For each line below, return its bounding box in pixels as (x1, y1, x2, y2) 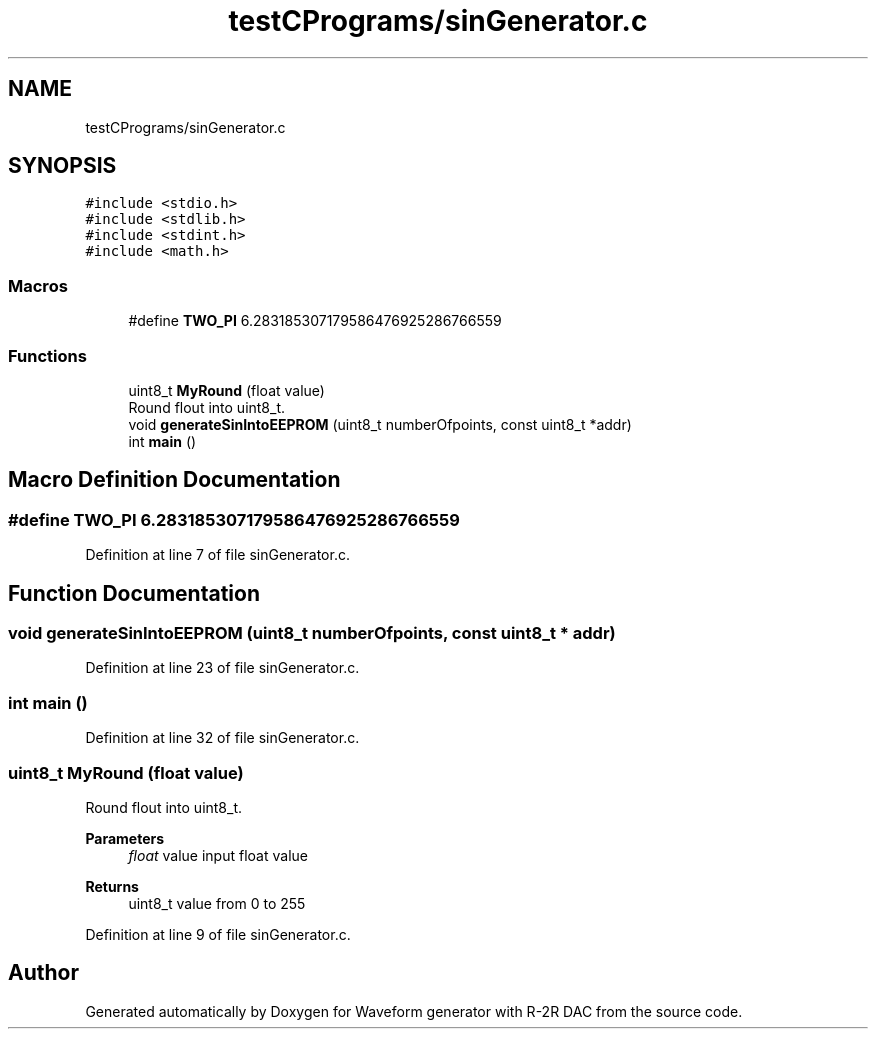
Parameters (85, 829, 165, 847)
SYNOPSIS (8, 153, 117, 179)
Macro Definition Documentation (8, 467, 341, 493)
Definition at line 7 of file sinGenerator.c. (85, 546, 350, 564)
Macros (8, 275, 68, 296)
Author (8, 960, 79, 986)
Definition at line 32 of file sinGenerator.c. (85, 729, 360, 747)
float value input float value (128, 846, 308, 864)
